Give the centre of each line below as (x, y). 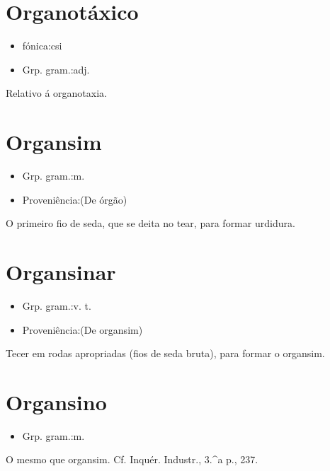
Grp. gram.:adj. (56, 69)
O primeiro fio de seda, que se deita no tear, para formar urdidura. (150, 223)
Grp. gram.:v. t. (57, 305)
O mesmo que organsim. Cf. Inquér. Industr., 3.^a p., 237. (132, 459)
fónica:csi (42, 46)
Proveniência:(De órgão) (75, 199)
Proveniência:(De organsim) (82, 329)
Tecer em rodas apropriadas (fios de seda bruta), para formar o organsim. (165, 353)
